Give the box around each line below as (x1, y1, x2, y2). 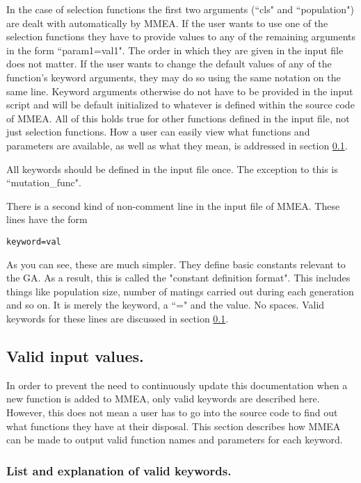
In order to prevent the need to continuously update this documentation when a (6, 377, 348, 392)
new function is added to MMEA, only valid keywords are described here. (6, 391, 320, 406)
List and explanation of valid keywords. (6, 461, 232, 479)
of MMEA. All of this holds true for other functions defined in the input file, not (6, 110, 350, 125)
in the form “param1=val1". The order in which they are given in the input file (6, 42, 344, 57)
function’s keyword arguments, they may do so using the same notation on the (6, 69, 341, 84)
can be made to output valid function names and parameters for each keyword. (6, 432, 343, 447)
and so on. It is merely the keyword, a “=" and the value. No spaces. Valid (6, 297, 325, 312)
